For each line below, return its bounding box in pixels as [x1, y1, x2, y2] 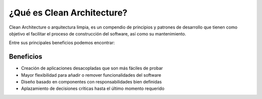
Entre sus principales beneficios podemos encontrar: [9, 40, 115, 46]
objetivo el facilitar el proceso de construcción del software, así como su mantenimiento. [9, 31, 186, 36]
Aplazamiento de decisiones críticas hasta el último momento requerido [21, 85, 164, 92]
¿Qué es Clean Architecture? [9, 7, 128, 18]
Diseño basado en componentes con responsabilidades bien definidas [21, 79, 162, 85]
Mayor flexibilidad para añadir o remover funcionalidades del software [21, 72, 162, 78]
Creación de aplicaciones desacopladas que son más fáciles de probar [21, 66, 163, 71]
